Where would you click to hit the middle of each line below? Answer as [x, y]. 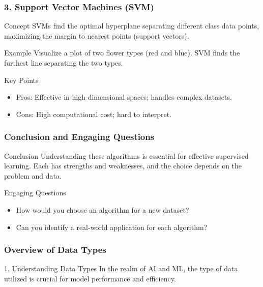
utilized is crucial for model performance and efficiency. [90, 278]
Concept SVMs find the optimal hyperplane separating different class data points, [132, 26]
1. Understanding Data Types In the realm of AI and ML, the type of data [121, 268]
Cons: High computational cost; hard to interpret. [94, 114]
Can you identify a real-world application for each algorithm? [112, 227]
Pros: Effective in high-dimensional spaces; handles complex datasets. [124, 97]
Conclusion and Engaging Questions [79, 137]
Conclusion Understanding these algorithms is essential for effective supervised [126, 155]
